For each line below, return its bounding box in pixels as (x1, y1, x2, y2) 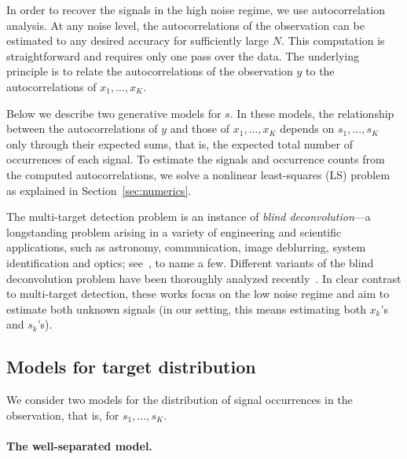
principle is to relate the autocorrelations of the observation (6, 63, 293, 79)
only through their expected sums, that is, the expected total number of (6, 135, 353, 152)
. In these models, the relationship (229, 105, 394, 121)
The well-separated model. (6, 437, 152, 453)
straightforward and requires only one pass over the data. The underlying (6, 47, 360, 64)
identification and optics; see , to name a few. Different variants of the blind (6, 254, 374, 270)
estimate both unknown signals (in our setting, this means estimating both (6, 300, 366, 317)
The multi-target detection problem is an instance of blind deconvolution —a (6, 208, 371, 225)
